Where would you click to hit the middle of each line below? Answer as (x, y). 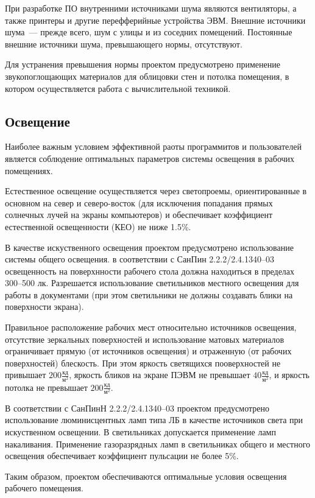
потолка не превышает (46, 387)
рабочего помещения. (44, 488)
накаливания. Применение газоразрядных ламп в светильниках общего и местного (158, 444)
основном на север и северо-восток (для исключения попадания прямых (139, 202)
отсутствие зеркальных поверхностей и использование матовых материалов (145, 339)
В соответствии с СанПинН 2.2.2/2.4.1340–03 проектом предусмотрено (137, 408)
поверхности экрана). (44, 307)
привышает (26, 375)
